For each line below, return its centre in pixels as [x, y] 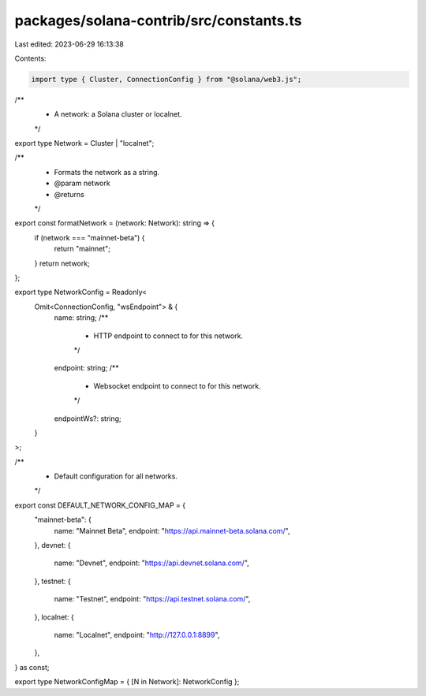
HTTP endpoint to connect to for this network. [168, 336]
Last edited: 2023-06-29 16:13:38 [69, 44]
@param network [82, 183]
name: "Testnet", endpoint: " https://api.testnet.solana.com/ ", [152, 599]
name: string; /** [81, 318]
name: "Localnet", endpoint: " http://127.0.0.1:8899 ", [137, 635]
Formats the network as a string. [107, 172]
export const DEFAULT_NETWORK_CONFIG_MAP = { [100, 505]
